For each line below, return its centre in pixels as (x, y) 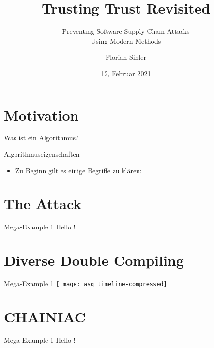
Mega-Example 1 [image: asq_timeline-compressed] (85, 283)
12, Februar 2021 (126, 73)
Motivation (41, 114)
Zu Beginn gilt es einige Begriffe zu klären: (78, 170)
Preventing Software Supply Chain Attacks (126, 31)
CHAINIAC (45, 316)
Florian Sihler (126, 57)
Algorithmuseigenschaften (42, 154)
